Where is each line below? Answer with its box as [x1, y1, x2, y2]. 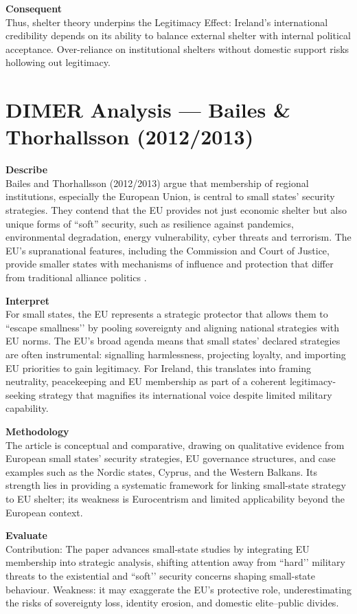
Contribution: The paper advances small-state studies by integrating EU [5, 541, 310, 556]
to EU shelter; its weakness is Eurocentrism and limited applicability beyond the [5, 491, 345, 505]
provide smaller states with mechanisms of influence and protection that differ [5, 256, 334, 271]
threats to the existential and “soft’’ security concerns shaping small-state [5, 568, 316, 582]
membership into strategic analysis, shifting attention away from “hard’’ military [5, 555, 345, 569]
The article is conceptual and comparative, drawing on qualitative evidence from [5, 437, 345, 452]
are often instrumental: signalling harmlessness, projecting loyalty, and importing [5, 347, 346, 361]
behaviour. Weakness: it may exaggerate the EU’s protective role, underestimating [5, 582, 352, 596]
